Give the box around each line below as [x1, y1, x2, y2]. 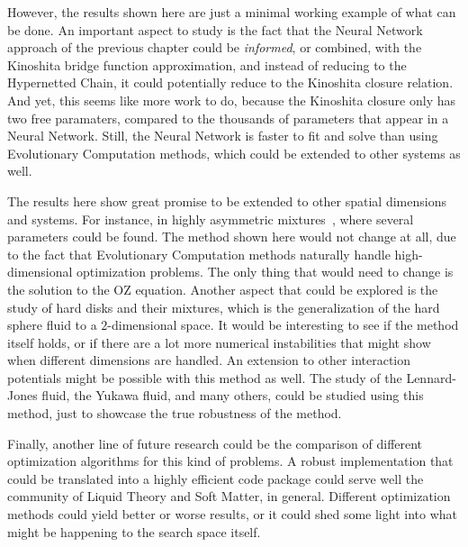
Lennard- [406, 368, 456, 387]
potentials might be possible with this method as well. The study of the [7, 368, 402, 387]
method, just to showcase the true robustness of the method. [7, 404, 342, 423]
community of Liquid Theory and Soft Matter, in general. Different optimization [7, 487, 451, 506]
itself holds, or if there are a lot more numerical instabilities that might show [7, 333, 431, 351]
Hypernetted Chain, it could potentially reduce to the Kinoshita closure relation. [7, 73, 454, 92]
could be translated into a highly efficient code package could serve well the [7, 469, 424, 488]
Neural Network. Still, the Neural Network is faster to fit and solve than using [7, 126, 438, 145]
